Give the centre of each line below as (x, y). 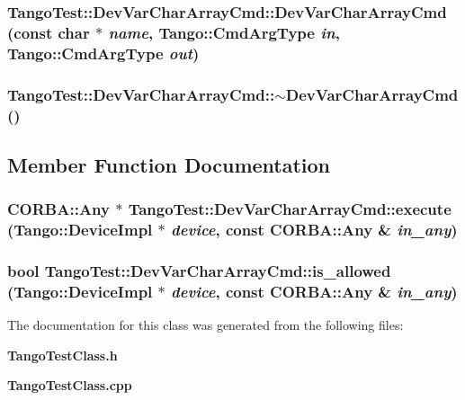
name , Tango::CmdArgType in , (224, 32)
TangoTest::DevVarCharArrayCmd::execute (290, 209)
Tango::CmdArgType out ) (103, 53)
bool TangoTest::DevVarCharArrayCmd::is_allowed (199, 270)
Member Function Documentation (169, 164)
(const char (49, 32)
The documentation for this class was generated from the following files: (206, 325)
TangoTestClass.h (63, 355)
